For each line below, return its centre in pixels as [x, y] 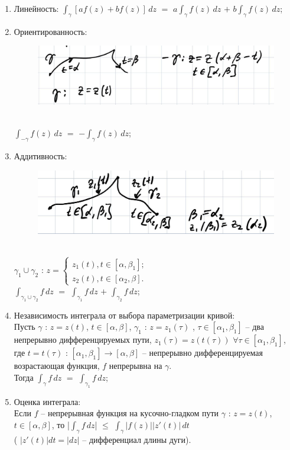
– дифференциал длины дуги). [137, 439]
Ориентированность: [50, 31]
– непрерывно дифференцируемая [202, 353]
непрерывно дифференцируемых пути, [83, 340]
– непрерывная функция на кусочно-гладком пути [130, 413]
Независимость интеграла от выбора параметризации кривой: [124, 315]
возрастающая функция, [57, 366]
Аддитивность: [40, 156]
